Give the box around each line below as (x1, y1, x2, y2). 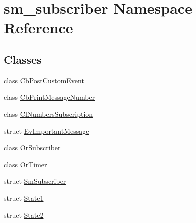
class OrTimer (4, 159, 47, 169)
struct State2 (4, 209, 44, 220)
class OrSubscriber (4, 142, 61, 153)
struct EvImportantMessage (4, 125, 89, 136)
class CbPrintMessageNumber (4, 92, 95, 102)
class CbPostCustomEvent (4, 75, 84, 85)
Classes (4, 51, 42, 67)
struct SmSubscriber (4, 176, 66, 186)
